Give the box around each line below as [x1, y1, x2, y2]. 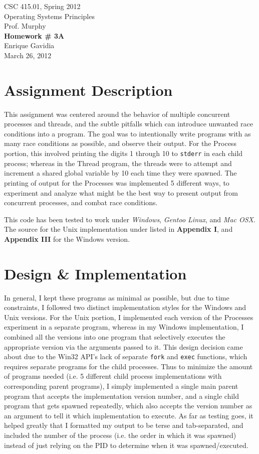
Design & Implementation [4, 263, 187, 283]
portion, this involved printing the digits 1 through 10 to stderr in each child [4, 148, 243, 159]
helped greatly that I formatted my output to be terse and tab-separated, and [4, 420, 243, 430]
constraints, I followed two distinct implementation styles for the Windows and [4, 302, 246, 313]
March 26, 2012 [4, 50, 52, 60]
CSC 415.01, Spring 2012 [4, 1, 81, 11]
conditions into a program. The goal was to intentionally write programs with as [4, 128, 251, 138]
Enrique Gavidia [4, 40, 55, 51]
